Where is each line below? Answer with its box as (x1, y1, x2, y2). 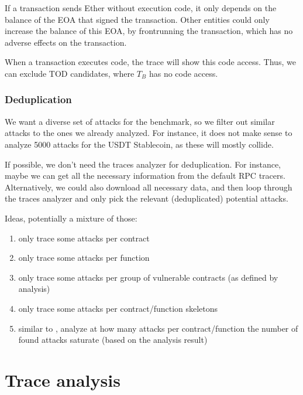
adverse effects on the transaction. (5, 36, 127, 48)
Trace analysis (5, 367, 120, 391)
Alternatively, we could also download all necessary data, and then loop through (5, 181, 292, 193)
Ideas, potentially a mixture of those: (5, 212, 137, 224)
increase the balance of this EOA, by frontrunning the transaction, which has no (5, 25, 293, 37)
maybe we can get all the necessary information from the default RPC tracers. (5, 169, 285, 182)
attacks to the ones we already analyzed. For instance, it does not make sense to (5, 127, 292, 139)
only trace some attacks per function (18, 251, 150, 264)
